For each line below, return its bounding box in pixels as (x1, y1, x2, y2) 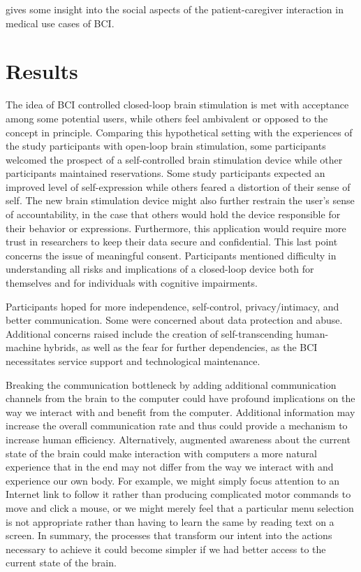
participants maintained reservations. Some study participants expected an (6, 166, 325, 180)
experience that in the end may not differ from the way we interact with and (6, 459, 334, 474)
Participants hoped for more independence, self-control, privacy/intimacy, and (6, 299, 339, 313)
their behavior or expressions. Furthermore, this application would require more (6, 220, 346, 235)
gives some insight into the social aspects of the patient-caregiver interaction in (6, 2, 344, 16)
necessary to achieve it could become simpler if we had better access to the (6, 541, 326, 556)
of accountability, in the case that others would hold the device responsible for (6, 207, 341, 222)
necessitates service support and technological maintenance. (6, 354, 260, 368)
